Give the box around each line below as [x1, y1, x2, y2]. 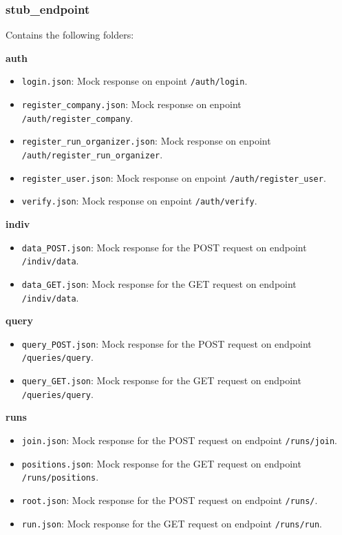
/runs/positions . [21, 470, 99, 484]
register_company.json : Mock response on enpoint [21, 97, 242, 112]
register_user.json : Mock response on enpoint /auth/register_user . [21, 170, 326, 185]
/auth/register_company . [21, 110, 133, 125]
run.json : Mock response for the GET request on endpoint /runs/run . [21, 516, 323, 530]
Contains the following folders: [6, 28, 134, 42]
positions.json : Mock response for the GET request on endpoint [21, 456, 301, 470]
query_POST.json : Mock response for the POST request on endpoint [21, 336, 312, 350]
